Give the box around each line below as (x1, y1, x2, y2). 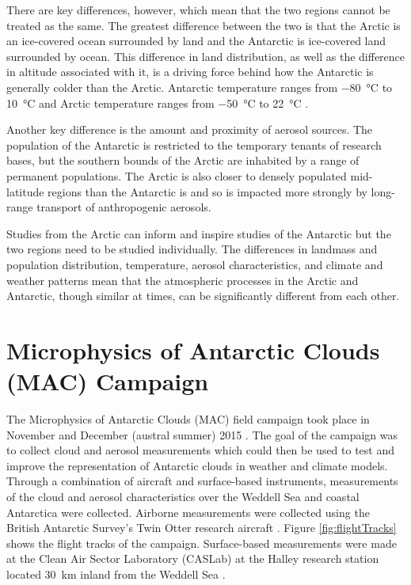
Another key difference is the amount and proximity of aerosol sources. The (6, 121, 373, 138)
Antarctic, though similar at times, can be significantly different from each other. (6, 287, 400, 304)
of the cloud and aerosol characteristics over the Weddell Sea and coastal (6, 488, 360, 504)
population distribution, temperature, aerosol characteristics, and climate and (6, 256, 383, 272)
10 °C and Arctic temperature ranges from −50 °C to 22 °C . (6, 94, 309, 111)
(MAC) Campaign (6, 365, 209, 397)
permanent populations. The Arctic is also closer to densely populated (6, 167, 347, 184)
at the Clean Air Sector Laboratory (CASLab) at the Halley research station (6, 550, 379, 567)
